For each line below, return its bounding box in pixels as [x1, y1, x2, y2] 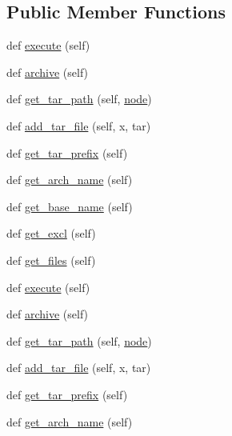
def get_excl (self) [6, 225, 96, 242]
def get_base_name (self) [6, 198, 133, 214]
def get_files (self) [6, 251, 96, 268]
